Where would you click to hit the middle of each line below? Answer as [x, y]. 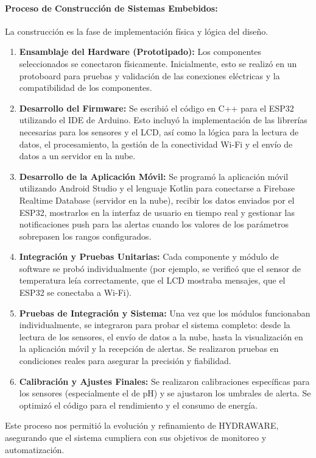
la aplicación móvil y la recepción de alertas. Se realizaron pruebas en [149, 349]
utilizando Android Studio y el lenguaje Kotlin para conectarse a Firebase [157, 188]
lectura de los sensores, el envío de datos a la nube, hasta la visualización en [161, 336]
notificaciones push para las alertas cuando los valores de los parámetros [154, 224]
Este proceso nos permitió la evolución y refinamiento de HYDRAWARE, [142, 425]
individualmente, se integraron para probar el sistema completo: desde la [155, 325]
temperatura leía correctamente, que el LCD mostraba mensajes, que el [152, 280]
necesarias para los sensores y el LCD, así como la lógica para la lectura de [159, 131]
